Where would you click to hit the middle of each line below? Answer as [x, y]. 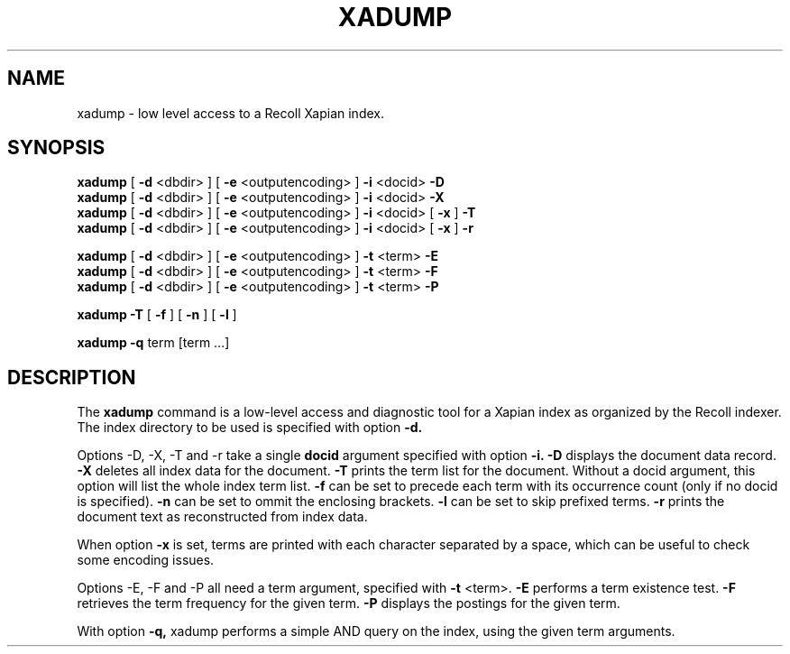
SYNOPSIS [56, 148]
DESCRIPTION [72, 377]
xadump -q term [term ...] [153, 343]
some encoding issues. [146, 560]
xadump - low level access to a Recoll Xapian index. [230, 113]
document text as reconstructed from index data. [222, 517]
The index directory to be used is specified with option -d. [250, 428]
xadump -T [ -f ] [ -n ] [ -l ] [157, 315]
